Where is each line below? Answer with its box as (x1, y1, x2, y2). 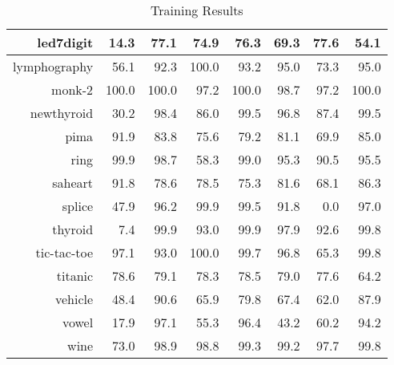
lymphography (13, 57, 94, 75)
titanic (56, 266, 94, 285)
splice (62, 197, 94, 215)
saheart (52, 173, 94, 192)
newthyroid (30, 103, 94, 122)
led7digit (37, 33, 94, 51)
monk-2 (51, 80, 94, 99)
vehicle (54, 290, 94, 308)
